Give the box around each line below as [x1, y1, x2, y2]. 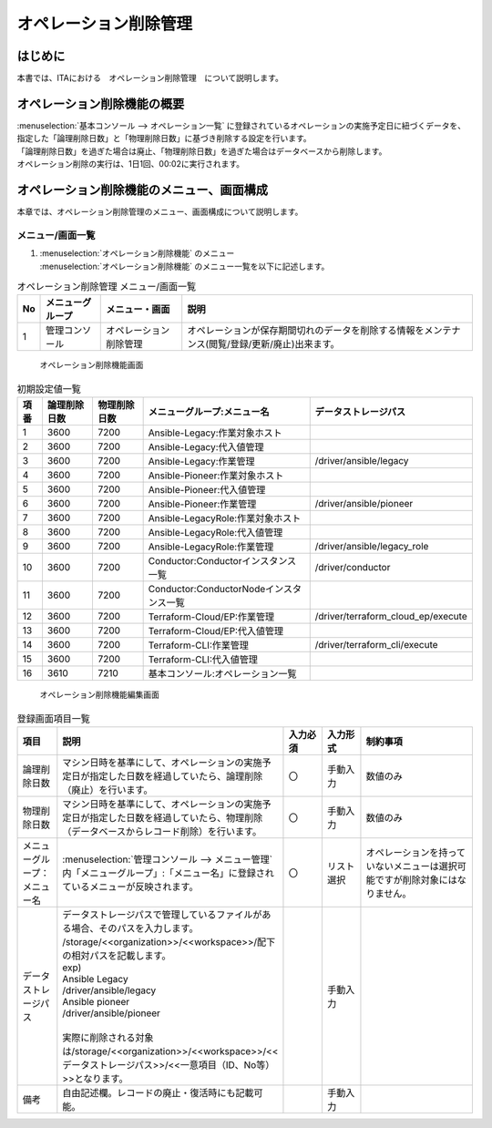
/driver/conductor [314, 561, 391, 574]
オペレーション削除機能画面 [39, 360, 144, 371]
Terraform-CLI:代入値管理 [148, 653, 259, 666]
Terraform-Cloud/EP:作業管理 [148, 610, 275, 623]
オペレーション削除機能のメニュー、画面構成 [16, 182, 269, 198]
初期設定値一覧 [16, 383, 82, 395]
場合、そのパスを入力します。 [71, 921, 199, 934]
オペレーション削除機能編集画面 [39, 689, 159, 701]
